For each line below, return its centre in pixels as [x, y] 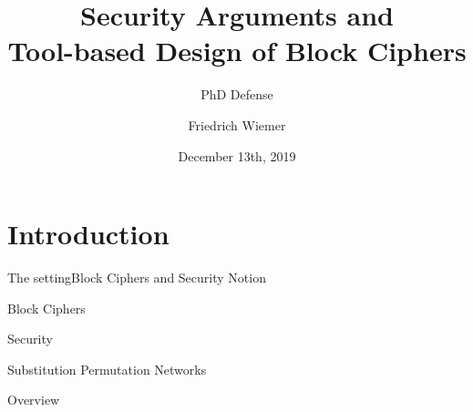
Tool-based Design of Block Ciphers [237, 51]
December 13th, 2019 [237, 155]
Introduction [88, 234]
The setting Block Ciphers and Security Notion [137, 278]
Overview [34, 400]
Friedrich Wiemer [237, 124]
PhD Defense [237, 94]
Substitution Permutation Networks [107, 369]
